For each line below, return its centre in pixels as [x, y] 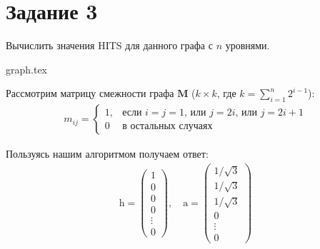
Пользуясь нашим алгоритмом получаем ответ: [107, 154]
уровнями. [247, 45]
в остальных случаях [167, 126]
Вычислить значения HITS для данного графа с [109, 45]
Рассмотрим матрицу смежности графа [90, 93]
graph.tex [27, 69]
